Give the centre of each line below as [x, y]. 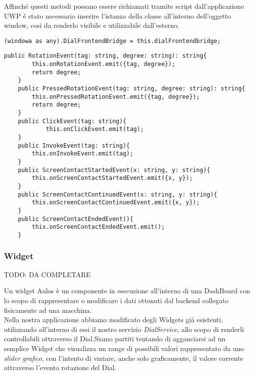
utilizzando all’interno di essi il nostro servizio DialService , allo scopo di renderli [124, 329]
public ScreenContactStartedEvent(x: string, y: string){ [114, 170]
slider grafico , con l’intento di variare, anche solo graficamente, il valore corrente [124, 358]
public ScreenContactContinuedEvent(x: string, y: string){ [117, 194]
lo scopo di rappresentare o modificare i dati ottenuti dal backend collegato [116, 300]
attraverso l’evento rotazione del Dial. [60, 367]
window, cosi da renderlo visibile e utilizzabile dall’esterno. [92, 25]
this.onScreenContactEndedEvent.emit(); [98, 227]
